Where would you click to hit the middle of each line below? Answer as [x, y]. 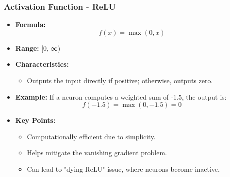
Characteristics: [42, 64]
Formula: [30, 24]
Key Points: [35, 120]
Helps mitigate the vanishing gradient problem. [97, 153]
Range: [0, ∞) [38, 48]
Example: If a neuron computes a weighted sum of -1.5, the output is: [121, 96]
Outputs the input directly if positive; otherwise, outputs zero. [120, 80]
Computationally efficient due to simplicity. [91, 136]
